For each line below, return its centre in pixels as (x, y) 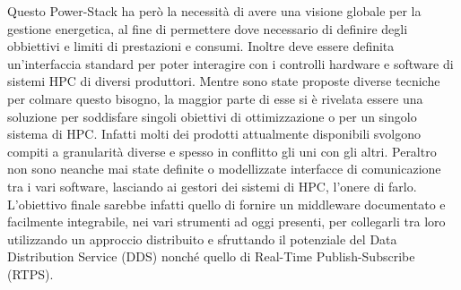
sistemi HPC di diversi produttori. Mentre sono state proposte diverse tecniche (224, 81)
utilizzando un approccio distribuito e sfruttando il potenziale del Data (202, 239)
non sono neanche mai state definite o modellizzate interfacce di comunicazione (224, 169)
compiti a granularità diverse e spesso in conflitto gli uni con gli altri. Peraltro (222, 151)
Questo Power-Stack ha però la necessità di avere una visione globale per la (214, 11)
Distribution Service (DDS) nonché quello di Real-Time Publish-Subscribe (211, 256)
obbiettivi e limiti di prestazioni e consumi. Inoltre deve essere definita (201, 46)
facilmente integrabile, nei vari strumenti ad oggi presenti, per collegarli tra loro (226, 222)
